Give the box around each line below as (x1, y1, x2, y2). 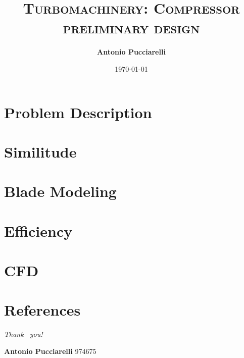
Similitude (4, 141, 77, 162)
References (4, 299, 81, 320)
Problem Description (4, 101, 152, 122)
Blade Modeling (4, 181, 117, 201)
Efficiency (4, 220, 73, 241)
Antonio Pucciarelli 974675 (4, 345, 96, 356)
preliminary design (63, 17, 200, 38)
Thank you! (4, 329, 43, 339)
